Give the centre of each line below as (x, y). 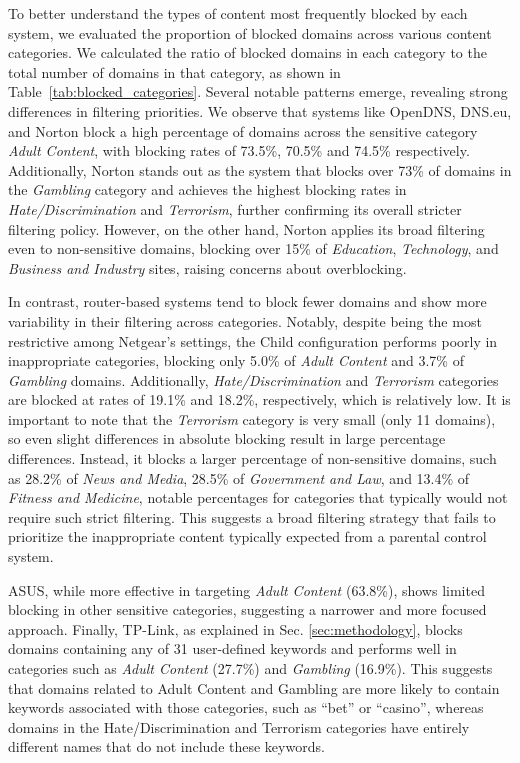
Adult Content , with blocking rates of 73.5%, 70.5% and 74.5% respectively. (239, 150)
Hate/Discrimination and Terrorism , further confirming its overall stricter (235, 208)
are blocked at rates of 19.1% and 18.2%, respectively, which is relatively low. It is (259, 399)
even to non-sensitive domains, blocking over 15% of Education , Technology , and (253, 248)
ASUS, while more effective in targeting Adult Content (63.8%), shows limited (246, 589)
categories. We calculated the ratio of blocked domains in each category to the (247, 52)
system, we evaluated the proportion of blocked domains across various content (250, 32)
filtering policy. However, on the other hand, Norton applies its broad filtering (246, 228)
